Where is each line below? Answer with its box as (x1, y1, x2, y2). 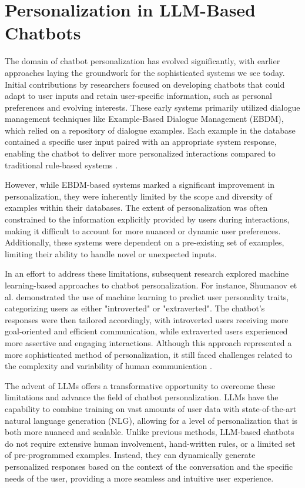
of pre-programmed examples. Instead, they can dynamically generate (5, 449, 256, 461)
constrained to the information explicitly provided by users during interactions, (5, 213, 290, 225)
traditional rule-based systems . (5, 158, 118, 171)
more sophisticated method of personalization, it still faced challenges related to (5, 348, 293, 360)
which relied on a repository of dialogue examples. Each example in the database (5, 124, 296, 136)
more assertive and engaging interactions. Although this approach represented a (5, 336, 292, 348)
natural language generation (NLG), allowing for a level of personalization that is (5, 414, 298, 426)
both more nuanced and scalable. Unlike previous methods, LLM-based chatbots (5, 426, 294, 438)
